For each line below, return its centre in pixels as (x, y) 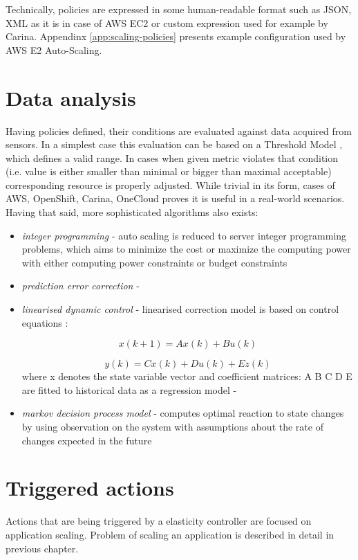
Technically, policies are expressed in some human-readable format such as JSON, (179, 9)
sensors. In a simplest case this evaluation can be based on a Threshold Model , (174, 144)
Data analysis (71, 97)
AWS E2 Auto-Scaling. (54, 49)
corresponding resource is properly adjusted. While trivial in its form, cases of (170, 184)
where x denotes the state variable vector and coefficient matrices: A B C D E (187, 376)
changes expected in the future (87, 440)
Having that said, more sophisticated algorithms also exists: (132, 212)
